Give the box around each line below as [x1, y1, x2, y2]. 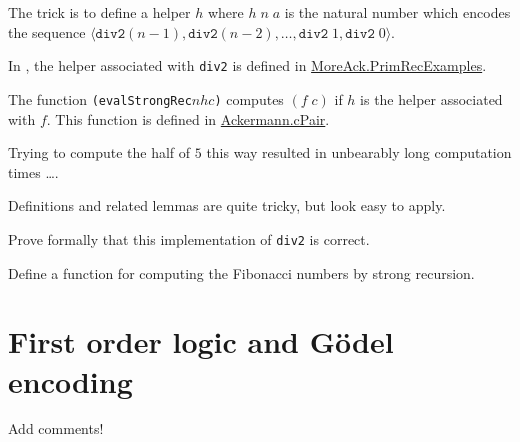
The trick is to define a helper [8, 2, 191, 22]
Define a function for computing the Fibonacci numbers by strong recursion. [8, 262, 475, 283]
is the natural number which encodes [284, 2, 511, 22]
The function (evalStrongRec [8, 88, 192, 109]
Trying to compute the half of [8, 142, 191, 163]
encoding [8, 360, 133, 401]
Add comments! [8, 418, 104, 439]
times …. [8, 161, 59, 182]
